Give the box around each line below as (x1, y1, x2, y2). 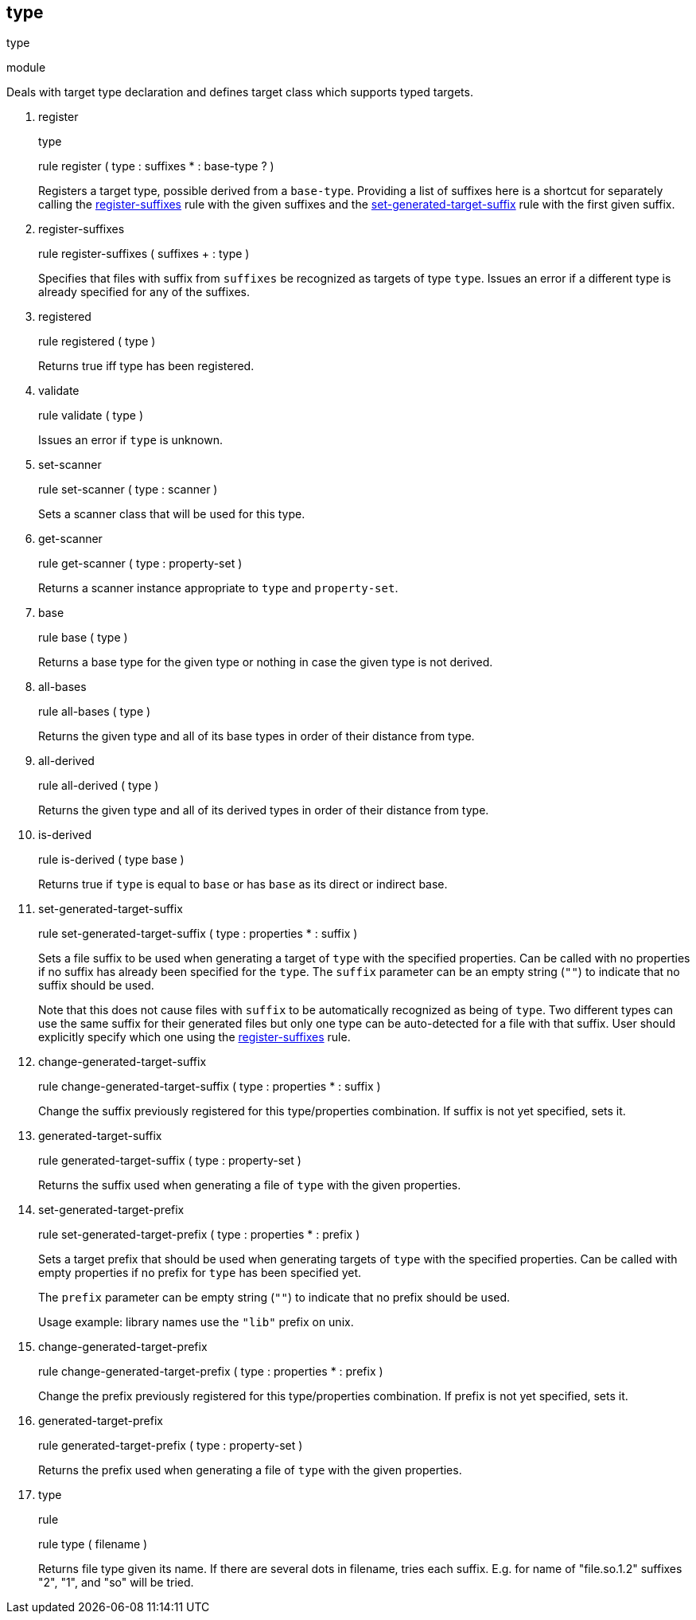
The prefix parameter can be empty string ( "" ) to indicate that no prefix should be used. (38, 1290, 511, 1305)
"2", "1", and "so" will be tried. (38, 1575, 194, 1590)
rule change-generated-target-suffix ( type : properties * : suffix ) (38, 1079, 381, 1094)
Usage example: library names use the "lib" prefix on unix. (38, 1315, 354, 1329)
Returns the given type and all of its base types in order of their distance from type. (38, 729, 475, 744)
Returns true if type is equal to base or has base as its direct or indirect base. (38, 877, 448, 892)
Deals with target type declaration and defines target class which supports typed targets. (6, 85, 473, 100)
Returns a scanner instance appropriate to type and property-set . (38, 581, 399, 595)
